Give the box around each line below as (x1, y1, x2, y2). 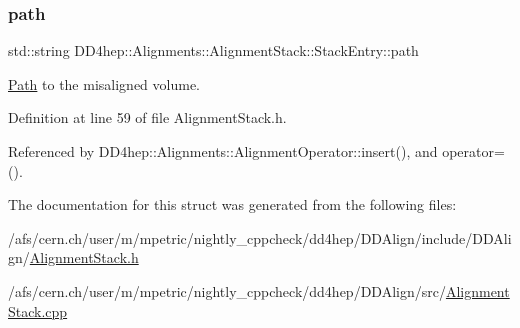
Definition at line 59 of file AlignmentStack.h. (8, 107, 287, 128)
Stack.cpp (8, 300, 68, 321)
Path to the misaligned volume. (8, 73, 200, 94)
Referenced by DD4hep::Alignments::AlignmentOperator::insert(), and (8, 141, 438, 161)
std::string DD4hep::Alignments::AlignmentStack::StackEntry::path (8, 40, 419, 61)
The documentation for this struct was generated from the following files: (8, 194, 457, 215)
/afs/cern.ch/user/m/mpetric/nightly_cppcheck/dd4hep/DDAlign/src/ (8, 280, 446, 301)
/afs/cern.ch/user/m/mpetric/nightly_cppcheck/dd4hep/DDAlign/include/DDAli (8, 227, 512, 248)
